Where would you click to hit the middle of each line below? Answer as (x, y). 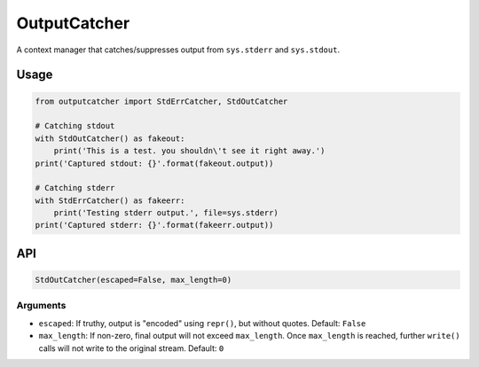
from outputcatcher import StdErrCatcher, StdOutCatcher (161, 101)
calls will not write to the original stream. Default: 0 (131, 348)
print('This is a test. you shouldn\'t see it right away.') (189, 151)
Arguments (41, 306)
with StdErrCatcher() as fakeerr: (110, 200)
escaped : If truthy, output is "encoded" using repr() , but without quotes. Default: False (202, 323)
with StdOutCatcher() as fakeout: (110, 138)
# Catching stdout (75, 126)
